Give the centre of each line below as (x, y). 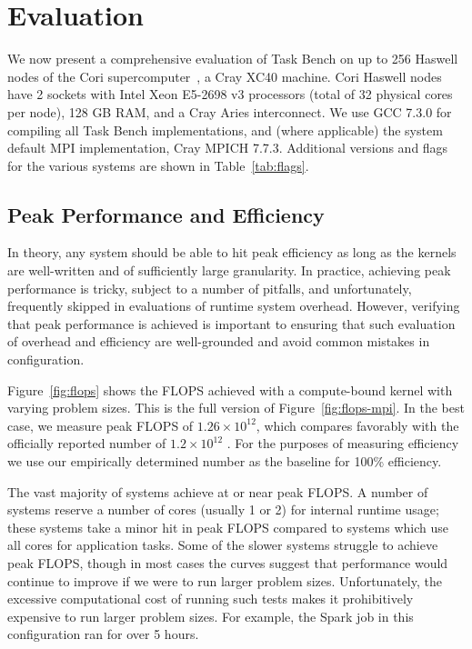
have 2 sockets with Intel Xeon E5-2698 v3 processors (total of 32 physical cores (230, 94)
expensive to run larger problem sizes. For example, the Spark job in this (211, 616)
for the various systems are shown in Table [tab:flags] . (158, 165)
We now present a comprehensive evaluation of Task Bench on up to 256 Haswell (233, 59)
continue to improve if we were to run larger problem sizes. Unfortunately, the (225, 580)
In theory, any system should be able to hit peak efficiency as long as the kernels (232, 252)
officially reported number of (87, 443)
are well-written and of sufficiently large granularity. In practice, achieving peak (229, 270)
